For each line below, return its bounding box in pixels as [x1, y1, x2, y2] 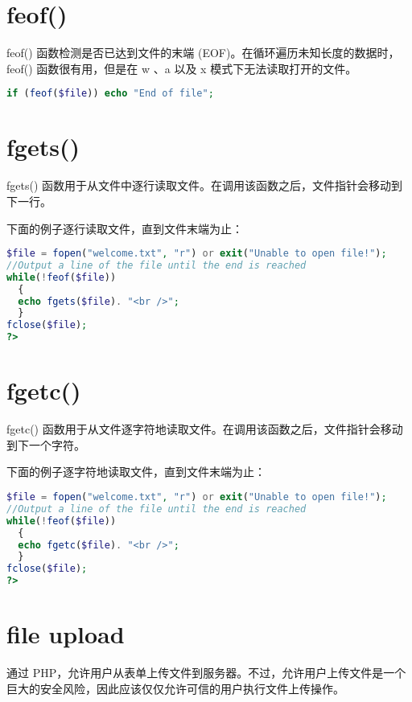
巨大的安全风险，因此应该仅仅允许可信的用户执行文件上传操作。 [6, 679, 344, 696]
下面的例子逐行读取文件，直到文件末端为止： [6, 220, 243, 236]
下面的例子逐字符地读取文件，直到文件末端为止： [6, 463, 266, 480]
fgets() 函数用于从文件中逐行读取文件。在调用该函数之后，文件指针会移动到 [6, 177, 403, 194]
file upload [6, 618, 125, 651]
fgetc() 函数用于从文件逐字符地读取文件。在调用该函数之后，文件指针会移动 [6, 421, 403, 437]
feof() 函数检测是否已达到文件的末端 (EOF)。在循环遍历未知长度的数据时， [6, 44, 400, 61]
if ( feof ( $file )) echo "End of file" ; [6, 88, 214, 100]
